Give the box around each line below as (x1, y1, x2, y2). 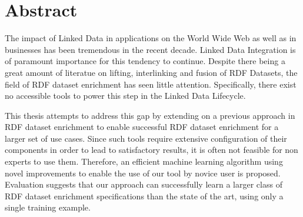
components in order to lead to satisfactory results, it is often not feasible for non (5, 143, 298, 156)
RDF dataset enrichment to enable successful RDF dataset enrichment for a (5, 121, 279, 133)
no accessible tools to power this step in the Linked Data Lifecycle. (5, 89, 246, 102)
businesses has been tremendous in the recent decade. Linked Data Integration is (5, 43, 296, 55)
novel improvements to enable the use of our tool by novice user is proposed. (5, 166, 281, 179)
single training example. (5, 201, 91, 213)
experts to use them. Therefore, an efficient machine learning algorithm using (5, 155, 283, 168)
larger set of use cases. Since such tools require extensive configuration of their (5, 132, 287, 144)
